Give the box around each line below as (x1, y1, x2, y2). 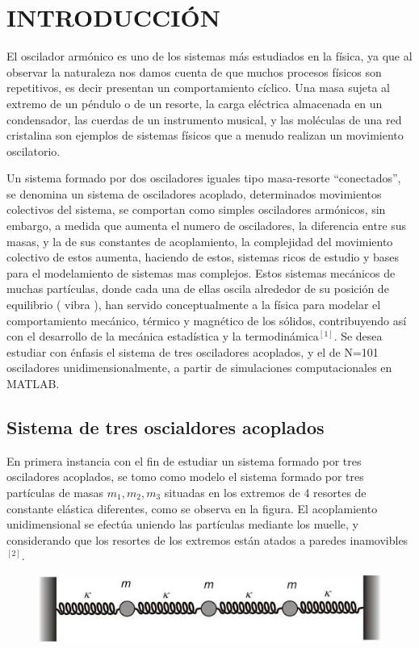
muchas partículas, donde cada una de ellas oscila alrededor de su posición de (6, 280, 389, 297)
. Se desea (333, 328, 383, 345)
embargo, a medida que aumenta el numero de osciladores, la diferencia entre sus (6, 217, 407, 234)
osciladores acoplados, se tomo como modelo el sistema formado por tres (6, 468, 364, 485)
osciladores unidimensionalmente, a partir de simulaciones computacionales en (6, 359, 392, 376)
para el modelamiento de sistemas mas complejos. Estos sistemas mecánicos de (6, 264, 396, 281)
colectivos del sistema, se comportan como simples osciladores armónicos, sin (6, 201, 386, 218)
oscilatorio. (6, 142, 61, 159)
